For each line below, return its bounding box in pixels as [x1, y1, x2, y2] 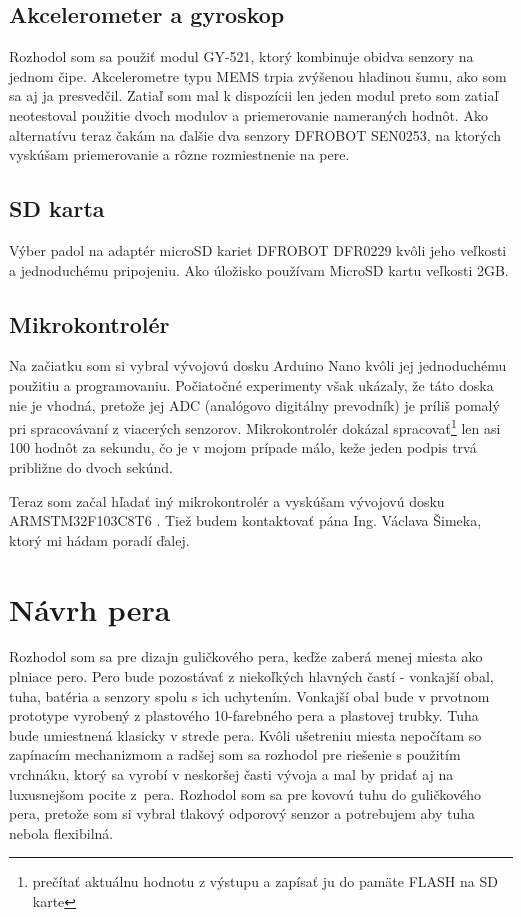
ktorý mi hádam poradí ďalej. [9, 529, 190, 550]
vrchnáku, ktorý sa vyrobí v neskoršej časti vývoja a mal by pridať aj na [9, 764, 454, 785]
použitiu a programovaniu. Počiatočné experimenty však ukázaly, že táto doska [9, 374, 494, 395]
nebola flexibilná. [9, 822, 114, 843]
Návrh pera [9, 588, 171, 629]
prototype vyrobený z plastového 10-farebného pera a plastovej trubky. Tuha [9, 705, 479, 726]
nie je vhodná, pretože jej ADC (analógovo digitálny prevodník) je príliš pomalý [9, 394, 500, 415]
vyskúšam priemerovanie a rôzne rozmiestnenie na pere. [9, 144, 350, 165]
